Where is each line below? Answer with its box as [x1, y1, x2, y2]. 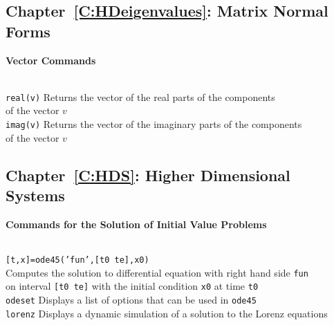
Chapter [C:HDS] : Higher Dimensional [6, 164, 290, 185]
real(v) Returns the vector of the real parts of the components [6, 89, 275, 104]
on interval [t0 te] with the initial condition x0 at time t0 [6, 279, 259, 293]
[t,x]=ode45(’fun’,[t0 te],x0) [6, 255, 149, 266]
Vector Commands [6, 53, 96, 67]
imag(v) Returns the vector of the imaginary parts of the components [6, 117, 302, 131]
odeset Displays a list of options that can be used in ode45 [6, 292, 257, 307]
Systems [6, 185, 65, 206]
